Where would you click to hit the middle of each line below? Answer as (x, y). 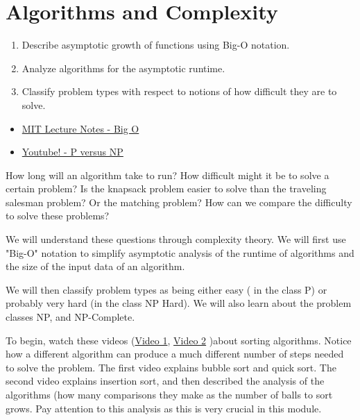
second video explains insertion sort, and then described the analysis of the (165, 381)
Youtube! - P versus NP (72, 152)
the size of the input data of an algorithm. (95, 266)
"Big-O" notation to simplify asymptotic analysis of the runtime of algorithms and (180, 252)
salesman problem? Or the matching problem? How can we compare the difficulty (179, 202)
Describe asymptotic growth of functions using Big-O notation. (156, 45)
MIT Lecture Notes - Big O (80, 128)
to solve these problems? (58, 216)
